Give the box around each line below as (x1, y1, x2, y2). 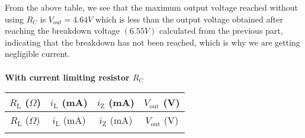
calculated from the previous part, (159, 24, 283, 37)
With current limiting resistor (5, 70, 130, 83)
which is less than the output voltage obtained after (95, 12, 283, 25)
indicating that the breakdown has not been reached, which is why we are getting (5, 36, 300, 48)
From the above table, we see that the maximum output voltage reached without (5, 1, 298, 13)
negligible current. (5, 47, 70, 60)
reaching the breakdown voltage (5, 24, 120, 37)
